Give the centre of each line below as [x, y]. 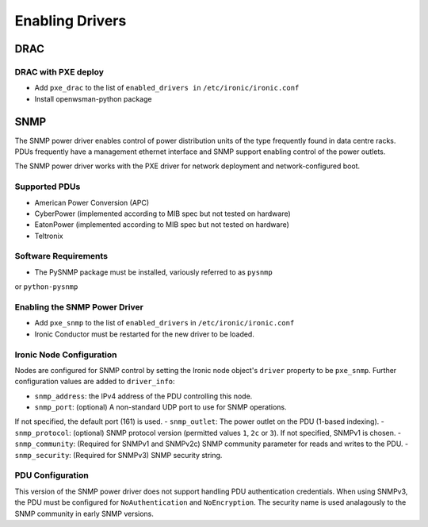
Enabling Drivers [71, 21]
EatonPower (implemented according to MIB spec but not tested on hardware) [162, 225]
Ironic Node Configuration [66, 355]
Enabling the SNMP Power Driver [79, 307]
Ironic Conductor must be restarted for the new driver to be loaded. [145, 334]
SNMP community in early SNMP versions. [84, 514]
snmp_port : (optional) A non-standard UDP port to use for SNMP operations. [160, 407]
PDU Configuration [52, 475]
